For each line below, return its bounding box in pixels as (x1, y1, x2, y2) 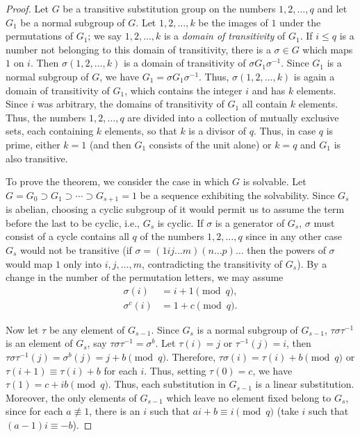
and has (252, 83, 286, 97)
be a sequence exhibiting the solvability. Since (140, 187, 335, 202)
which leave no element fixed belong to (166, 390, 332, 404)
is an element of (6, 336, 73, 350)
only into (63, 256, 102, 271)
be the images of (198, 15, 268, 29)
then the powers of (247, 242, 326, 257)
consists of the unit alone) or (149, 137, 272, 151)
